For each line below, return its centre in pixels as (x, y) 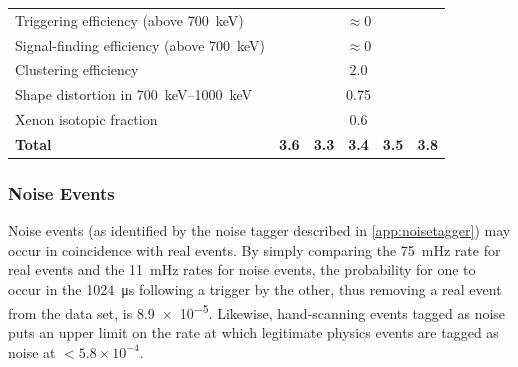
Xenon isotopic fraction (86, 119)
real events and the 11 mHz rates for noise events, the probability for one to (242, 269)
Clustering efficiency (77, 69)
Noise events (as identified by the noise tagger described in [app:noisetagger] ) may (259, 230)
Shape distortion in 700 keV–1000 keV (133, 94)
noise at (32, 351)
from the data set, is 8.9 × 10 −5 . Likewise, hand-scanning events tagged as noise (257, 311)
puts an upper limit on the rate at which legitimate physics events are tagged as (253, 331)
